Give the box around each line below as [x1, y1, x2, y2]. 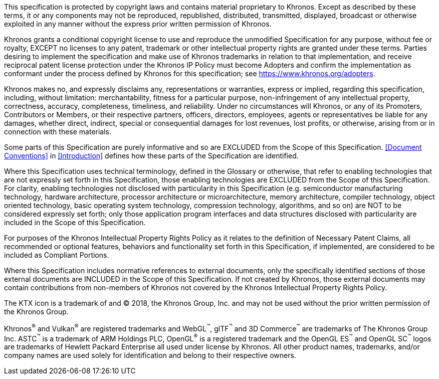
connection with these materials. [4, 127, 112, 136]
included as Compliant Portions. [4, 251, 109, 259]
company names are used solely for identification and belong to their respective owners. [4, 351, 296, 360]
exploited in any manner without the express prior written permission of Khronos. [4, 20, 272, 28]
